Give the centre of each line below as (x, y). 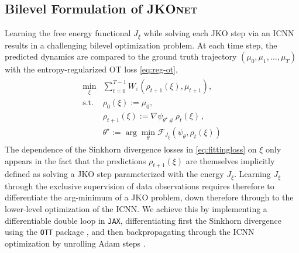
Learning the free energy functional (68, 33)
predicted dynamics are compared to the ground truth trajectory (121, 56)
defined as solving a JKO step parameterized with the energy (114, 174)
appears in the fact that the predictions (75, 160)
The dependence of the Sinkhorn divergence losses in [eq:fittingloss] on (131, 149)
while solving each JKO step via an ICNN (219, 33)
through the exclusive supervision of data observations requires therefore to (140, 186)
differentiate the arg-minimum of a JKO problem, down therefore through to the (149, 197)
